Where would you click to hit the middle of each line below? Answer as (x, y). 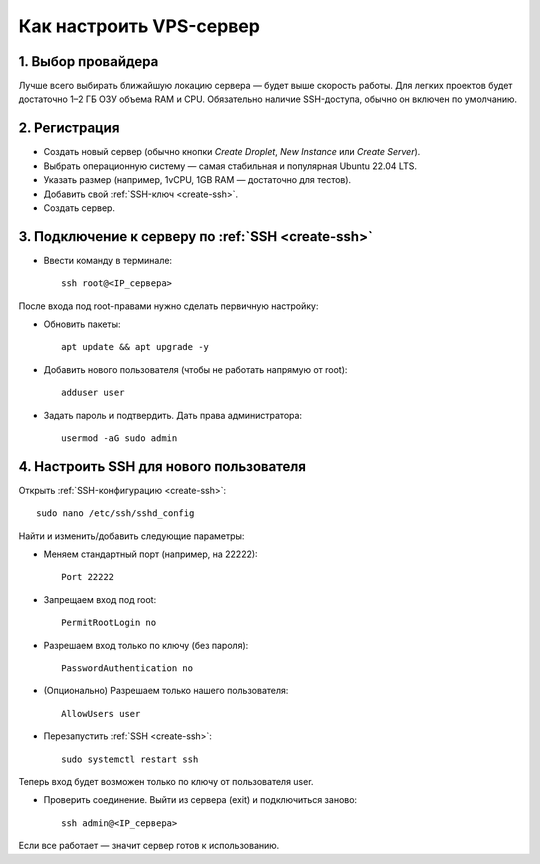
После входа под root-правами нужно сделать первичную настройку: (168, 306)
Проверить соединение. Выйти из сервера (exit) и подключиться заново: (200, 800)
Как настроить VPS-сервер (139, 26)
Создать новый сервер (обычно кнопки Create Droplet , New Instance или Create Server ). (232, 152)
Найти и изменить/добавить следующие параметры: (131, 536)
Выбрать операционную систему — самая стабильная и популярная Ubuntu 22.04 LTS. (230, 166)
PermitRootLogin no (109, 623)
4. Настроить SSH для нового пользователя (162, 466)
